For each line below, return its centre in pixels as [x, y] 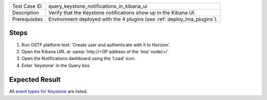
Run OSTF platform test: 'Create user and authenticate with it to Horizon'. [96, 45]
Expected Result [35, 80]
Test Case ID [27, 6]
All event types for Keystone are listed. [48, 91]
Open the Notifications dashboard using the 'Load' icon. [79, 59]
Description [26, 13]
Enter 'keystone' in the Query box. [56, 65]
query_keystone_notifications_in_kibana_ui [98, 6]
